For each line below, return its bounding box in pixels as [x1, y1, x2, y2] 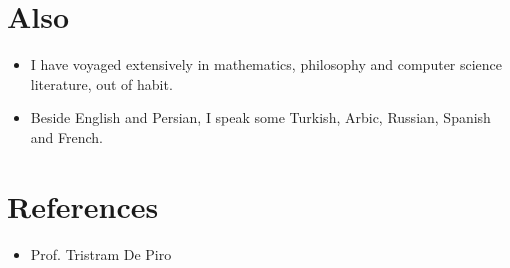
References [7, 185, 159, 226]
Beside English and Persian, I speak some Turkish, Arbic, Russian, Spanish [30, 107, 491, 128]
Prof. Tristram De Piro [30, 243, 172, 264]
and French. [30, 126, 103, 147]
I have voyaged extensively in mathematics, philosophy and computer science [30, 54, 503, 75]
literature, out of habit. [30, 73, 173, 94]
